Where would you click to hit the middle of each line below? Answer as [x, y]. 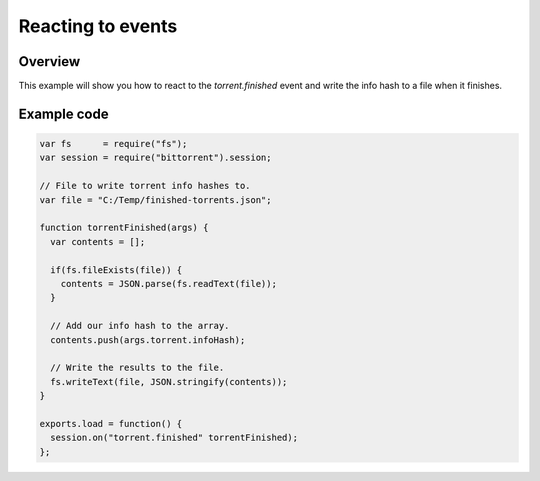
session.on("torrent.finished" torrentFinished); [174, 438]
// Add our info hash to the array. [140, 326]
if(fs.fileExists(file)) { [116, 269]
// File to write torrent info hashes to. [145, 186]
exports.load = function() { [111, 423]
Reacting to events [98, 26]
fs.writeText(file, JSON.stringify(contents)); [169, 381]
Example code [63, 113]
